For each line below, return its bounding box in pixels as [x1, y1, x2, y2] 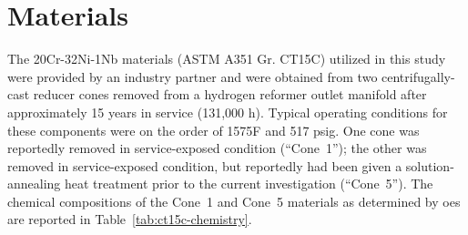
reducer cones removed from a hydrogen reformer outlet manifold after [33, 85, 427, 104]
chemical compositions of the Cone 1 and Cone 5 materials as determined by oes [7, 191, 461, 210]
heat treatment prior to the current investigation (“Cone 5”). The [65, 174, 433, 193]
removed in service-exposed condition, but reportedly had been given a [7, 156, 402, 175]
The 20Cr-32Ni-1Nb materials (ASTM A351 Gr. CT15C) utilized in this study [7, 49, 446, 68]
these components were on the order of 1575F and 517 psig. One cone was [7, 120, 420, 139]
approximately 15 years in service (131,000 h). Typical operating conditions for [7, 102, 448, 121]
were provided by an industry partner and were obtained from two [7, 66, 378, 86]
